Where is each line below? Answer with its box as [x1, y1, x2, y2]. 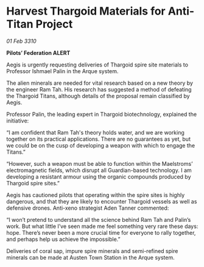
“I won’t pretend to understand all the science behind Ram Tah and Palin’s [6, 216, 191, 223]
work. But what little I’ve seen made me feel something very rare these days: [6, 222, 199, 230]
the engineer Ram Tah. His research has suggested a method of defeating [6, 85, 192, 93]
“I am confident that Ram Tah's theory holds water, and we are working [6, 129, 185, 136]
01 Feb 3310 [6, 37, 37, 44]
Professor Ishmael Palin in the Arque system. [6, 67, 119, 74]
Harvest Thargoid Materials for [6, 4, 166, 18]
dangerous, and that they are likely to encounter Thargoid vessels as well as [6, 198, 197, 205]
